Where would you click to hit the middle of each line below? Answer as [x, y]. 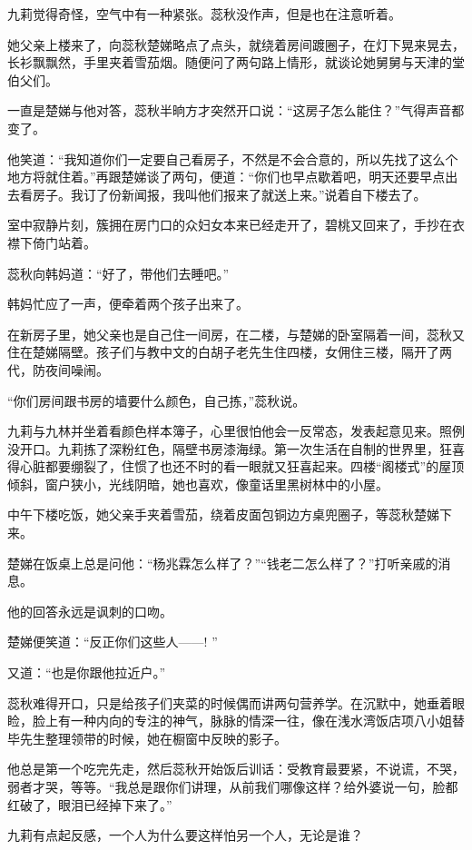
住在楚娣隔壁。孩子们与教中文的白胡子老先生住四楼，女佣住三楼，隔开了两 [230, 352]
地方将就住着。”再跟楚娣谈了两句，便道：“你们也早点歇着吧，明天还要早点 [226, 177]
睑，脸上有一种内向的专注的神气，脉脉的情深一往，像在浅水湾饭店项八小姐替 [236, 721]
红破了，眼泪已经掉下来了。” [90, 804]
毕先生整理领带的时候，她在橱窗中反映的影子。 [147, 738]
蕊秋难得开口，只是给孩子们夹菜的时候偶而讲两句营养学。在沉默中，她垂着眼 [236, 702]
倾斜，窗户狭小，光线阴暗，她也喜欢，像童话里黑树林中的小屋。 [198, 484]
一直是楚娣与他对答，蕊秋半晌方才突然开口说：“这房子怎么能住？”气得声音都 [236, 110]
